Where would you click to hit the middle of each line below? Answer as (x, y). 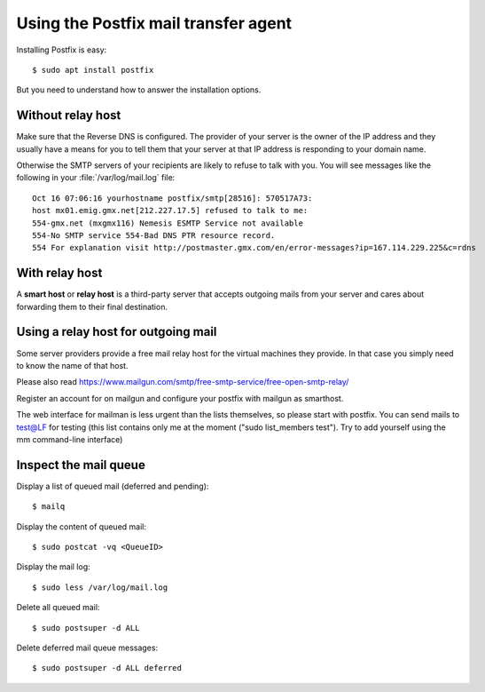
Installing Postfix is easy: (62, 50)
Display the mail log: (53, 567)
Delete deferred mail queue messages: (87, 648)
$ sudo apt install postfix (93, 70)
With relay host (59, 273)
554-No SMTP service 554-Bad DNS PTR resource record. (154, 235)
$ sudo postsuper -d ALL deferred (107, 668)
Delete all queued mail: (58, 608)
